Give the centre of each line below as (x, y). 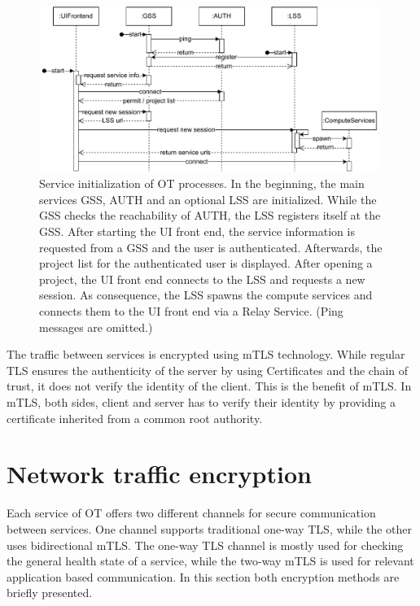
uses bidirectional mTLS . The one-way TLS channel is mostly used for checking (205, 545)
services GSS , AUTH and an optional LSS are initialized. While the (208, 199)
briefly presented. (50, 593)
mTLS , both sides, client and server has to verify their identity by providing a (201, 402)
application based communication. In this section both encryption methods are (203, 576)
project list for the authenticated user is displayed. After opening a (206, 263)
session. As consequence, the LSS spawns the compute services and (206, 295)
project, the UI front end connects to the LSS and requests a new (202, 279)
